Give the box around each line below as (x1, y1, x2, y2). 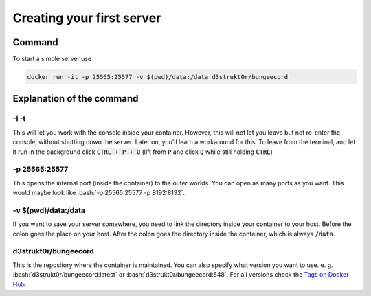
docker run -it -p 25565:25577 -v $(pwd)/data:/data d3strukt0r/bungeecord (27, 73, 289, 81)
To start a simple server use (12, 55, 92, 63)
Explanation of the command (12, 93, 139, 104)
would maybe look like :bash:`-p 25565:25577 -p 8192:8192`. (12, 189, 185, 197)
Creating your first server (12, 10, 161, 25)
